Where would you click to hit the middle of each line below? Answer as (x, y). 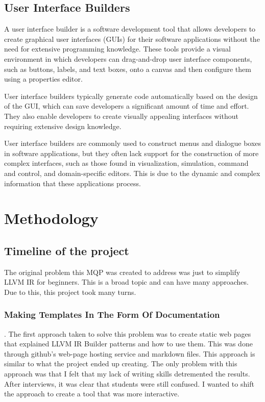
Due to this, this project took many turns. (70, 292)
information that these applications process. (73, 183)
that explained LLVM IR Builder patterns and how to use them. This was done (128, 344)
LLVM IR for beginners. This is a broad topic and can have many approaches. (126, 282)
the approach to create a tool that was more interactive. (92, 394)
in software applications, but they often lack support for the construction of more (131, 153)
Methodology (51, 218)
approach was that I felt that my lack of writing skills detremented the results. (127, 374)
